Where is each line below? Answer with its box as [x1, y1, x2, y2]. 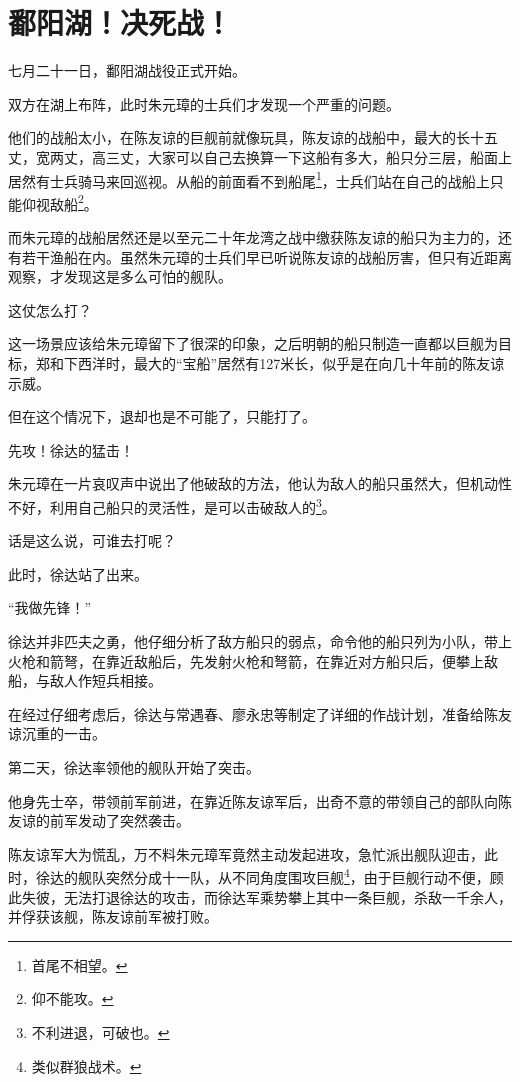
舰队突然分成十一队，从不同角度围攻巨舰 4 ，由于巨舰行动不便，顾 [77, 864, 504, 887]
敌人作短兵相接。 [49, 670, 162, 691]
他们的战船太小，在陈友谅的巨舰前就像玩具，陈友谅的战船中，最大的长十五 [8, 127, 498, 148]
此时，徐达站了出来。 [8, 563, 148, 584]
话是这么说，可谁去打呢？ [8, 530, 176, 551]
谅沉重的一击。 [8, 723, 106, 744]
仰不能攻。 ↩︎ [31, 988, 114, 1009]
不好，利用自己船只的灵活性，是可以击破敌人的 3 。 [8, 493, 336, 517]
